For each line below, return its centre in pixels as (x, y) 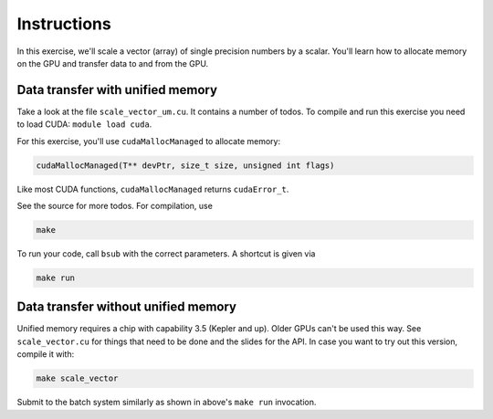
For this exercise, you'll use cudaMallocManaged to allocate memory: (149, 141)
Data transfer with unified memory (117, 90)
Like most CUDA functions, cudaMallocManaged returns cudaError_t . (153, 189)
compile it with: (46, 354)
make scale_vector (77, 378)
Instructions (64, 24)
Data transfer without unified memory (127, 307)
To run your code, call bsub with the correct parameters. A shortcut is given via (166, 253)
